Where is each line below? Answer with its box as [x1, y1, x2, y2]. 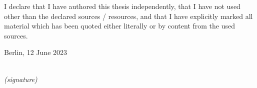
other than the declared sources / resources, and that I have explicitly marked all [4, 10, 253, 21]
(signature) [4, 73, 37, 84]
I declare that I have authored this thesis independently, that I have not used [4, 1, 240, 11]
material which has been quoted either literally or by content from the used [4, 20, 235, 31]
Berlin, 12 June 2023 [4, 47, 67, 57]
